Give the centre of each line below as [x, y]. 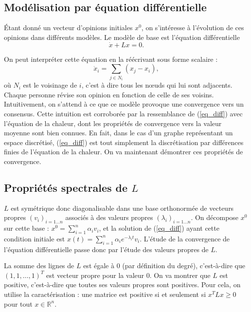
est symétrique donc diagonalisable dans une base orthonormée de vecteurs [122, 208]
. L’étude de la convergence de [185, 238]
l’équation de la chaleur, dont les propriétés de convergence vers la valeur [113, 123]
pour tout [18, 303]
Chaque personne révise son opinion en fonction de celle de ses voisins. [109, 94]
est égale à [99, 266]
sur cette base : [27, 228]
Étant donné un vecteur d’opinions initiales [68, 28]
